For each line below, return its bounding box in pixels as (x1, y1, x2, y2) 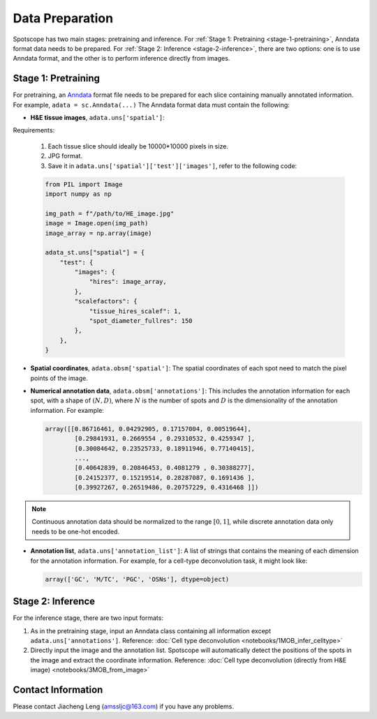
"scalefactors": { (74, 297, 138, 305)
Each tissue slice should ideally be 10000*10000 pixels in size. (47, 142, 228, 150)
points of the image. (30, 374, 89, 382)
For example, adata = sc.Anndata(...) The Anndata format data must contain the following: (13, 100, 290, 109)
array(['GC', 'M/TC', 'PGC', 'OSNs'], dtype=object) (45, 575, 230, 583)
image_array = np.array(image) (45, 229, 153, 237)
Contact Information (13, 683, 103, 695)
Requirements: (13, 126, 55, 135)
